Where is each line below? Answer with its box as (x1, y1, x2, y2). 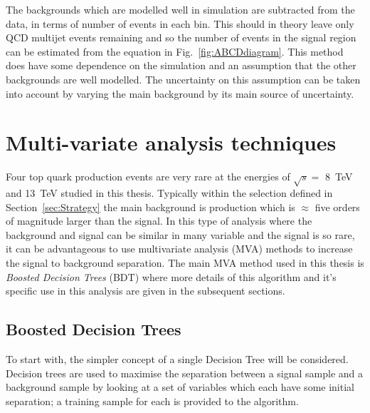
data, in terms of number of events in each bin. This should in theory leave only (6, 16, 354, 31)
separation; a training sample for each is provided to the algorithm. (6, 393, 299, 408)
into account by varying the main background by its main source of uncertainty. (6, 86, 354, 101)
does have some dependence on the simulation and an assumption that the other (6, 58, 356, 73)
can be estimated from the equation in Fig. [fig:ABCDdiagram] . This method (6, 44, 344, 58)
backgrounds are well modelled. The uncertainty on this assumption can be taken (6, 71, 361, 86)
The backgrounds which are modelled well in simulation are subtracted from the (6, 2, 355, 16)
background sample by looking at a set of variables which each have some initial (6, 379, 354, 394)
